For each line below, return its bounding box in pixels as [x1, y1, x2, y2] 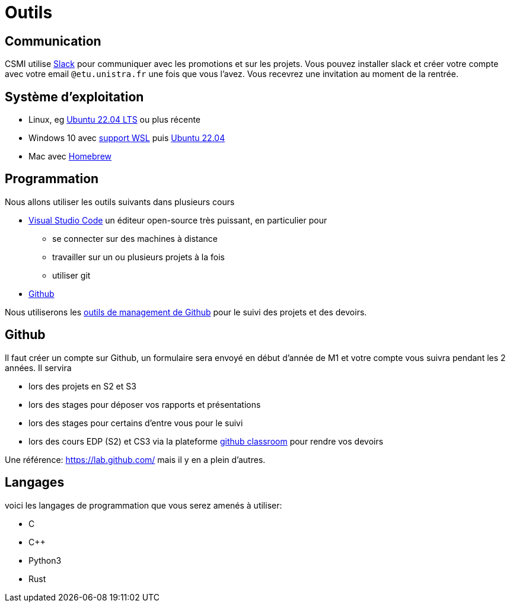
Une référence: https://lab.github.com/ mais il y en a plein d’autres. [5, 454, 266, 465]
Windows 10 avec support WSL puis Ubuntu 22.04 [28, 133, 225, 143]
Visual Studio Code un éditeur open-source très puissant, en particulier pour [28, 215, 327, 225]
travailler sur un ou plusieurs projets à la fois [52, 251, 225, 262]
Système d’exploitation [5, 89, 144, 104]
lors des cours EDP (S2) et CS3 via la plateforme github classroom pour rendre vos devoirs [28, 436, 384, 446]
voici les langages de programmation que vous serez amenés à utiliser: [5, 500, 282, 510]
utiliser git [52, 270, 91, 280]
